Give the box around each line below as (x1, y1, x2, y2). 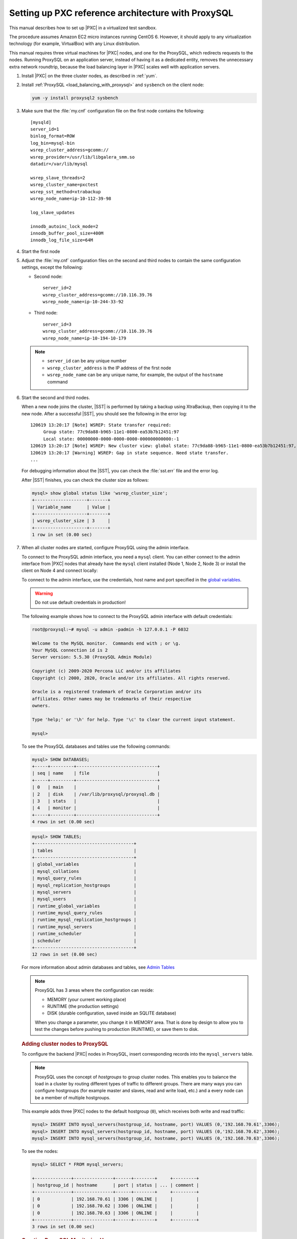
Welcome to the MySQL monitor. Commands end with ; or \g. (32, 640, 181, 646)
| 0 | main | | (32, 785, 160, 790)
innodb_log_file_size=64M (30, 237, 94, 243)
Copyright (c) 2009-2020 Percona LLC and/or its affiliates (32, 668, 181, 674)
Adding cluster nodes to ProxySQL (21, 1040, 108, 1047)
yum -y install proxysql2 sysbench (32, 95, 118, 101)
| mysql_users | (32, 896, 137, 902)
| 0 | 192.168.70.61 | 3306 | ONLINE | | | (32, 1196, 199, 1202)
